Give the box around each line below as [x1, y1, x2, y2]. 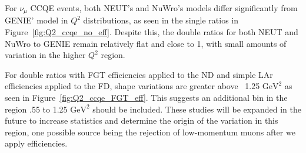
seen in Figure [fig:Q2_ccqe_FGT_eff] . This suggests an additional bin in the [5, 91, 288, 104]
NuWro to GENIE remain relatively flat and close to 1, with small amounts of [5, 37, 287, 49]
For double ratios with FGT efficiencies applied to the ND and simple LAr [5, 68, 273, 80]
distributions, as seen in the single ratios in [83, 14, 238, 26]
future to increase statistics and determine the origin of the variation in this [5, 114, 278, 127]
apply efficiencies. [5, 137, 68, 149]
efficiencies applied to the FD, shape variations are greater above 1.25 [5, 80, 260, 92]
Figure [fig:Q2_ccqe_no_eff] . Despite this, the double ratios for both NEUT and [5, 26, 298, 38]
